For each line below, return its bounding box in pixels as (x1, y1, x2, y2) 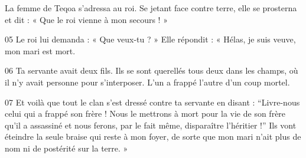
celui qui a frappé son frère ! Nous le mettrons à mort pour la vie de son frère (5, 107, 286, 120)
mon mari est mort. (5, 44, 76, 57)
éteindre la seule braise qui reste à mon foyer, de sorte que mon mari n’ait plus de (5, 130, 301, 143)
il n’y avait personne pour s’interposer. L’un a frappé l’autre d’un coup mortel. (5, 75, 290, 88)
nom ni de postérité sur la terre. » (5, 141, 128, 154)
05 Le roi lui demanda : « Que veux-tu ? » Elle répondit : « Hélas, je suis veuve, (5, 33, 296, 45)
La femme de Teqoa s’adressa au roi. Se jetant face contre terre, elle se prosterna (5, 2, 297, 14)
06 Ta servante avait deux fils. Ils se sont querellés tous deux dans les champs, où (5, 64, 298, 77)
